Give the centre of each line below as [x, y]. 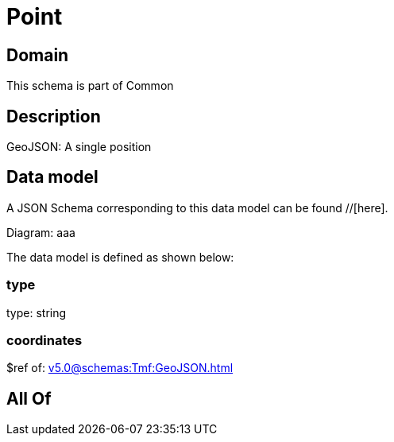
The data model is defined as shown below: [120, 257]
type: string [37, 312]
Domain [38, 55]
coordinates [44, 340]
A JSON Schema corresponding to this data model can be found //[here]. [197, 207]
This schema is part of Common [90, 86]
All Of [29, 398]
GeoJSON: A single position [79, 147]
